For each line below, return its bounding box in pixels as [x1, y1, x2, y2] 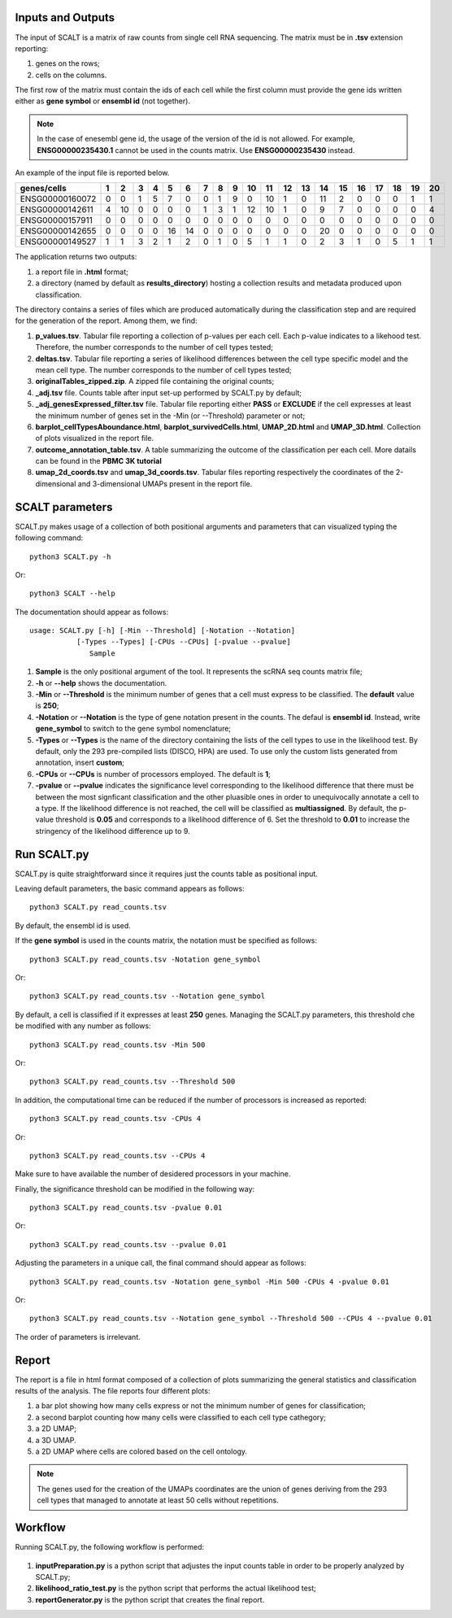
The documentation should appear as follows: [15, 607, 169, 617]
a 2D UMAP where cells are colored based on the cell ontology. [35, 1446, 248, 1456]
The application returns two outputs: [15, 252, 137, 262]
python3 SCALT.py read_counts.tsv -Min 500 [29, 1040, 206, 1049]
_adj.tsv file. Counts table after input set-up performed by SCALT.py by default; [35, 387, 302, 398]
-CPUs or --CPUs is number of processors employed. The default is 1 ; [35, 769, 272, 778]
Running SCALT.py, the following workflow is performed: [15, 1542, 205, 1552]
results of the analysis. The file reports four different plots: [15, 1386, 211, 1396]
